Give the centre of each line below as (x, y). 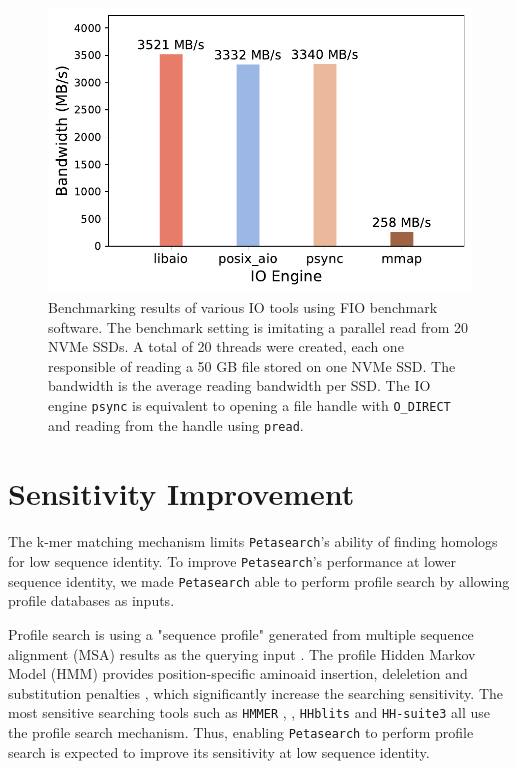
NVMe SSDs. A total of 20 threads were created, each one (226, 346)
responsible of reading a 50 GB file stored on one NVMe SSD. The (252, 365)
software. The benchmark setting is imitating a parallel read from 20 (258, 326)
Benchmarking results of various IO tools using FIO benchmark (243, 306)
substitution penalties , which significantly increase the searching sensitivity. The (255, 692)
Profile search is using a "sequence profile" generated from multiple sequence (241, 633)
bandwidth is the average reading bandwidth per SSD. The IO (239, 385)
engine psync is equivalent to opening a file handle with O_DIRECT (249, 404)
